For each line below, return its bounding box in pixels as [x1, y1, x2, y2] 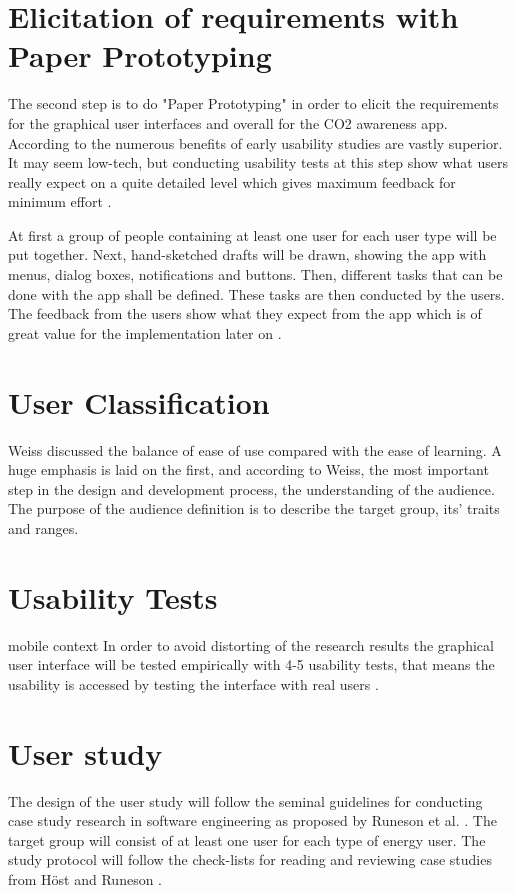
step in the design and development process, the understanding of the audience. [8, 478, 495, 499]
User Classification [8, 381, 270, 422]
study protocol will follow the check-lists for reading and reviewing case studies [8, 849, 492, 870]
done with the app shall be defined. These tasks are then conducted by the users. [8, 283, 505, 304]
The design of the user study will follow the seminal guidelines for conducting [8, 790, 483, 811]
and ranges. [8, 517, 79, 538]
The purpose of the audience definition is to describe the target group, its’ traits [8, 498, 500, 519]
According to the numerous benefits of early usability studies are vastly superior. [8, 132, 503, 153]
